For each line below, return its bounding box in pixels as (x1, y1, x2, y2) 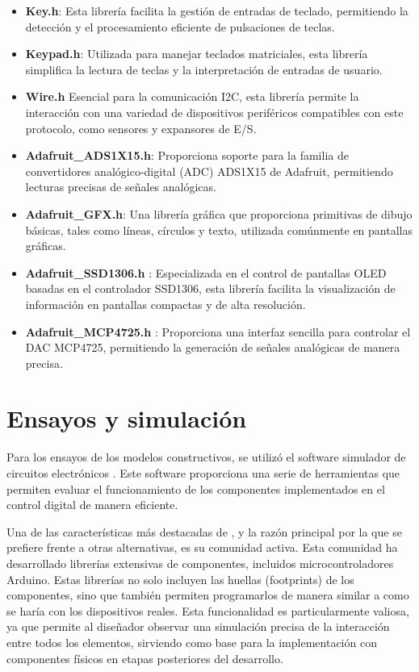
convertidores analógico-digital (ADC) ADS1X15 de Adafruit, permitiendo (25, 162, 393, 179)
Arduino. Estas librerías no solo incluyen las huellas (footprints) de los (6, 570, 354, 587)
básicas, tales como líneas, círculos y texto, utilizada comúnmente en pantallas (25, 221, 413, 238)
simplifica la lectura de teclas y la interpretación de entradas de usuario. (25, 61, 383, 77)
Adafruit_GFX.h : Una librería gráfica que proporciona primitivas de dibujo (25, 205, 413, 222)
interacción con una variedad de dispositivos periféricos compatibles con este (25, 103, 404, 120)
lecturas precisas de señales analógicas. (25, 178, 216, 195)
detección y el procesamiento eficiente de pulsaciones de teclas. (25, 18, 335, 35)
